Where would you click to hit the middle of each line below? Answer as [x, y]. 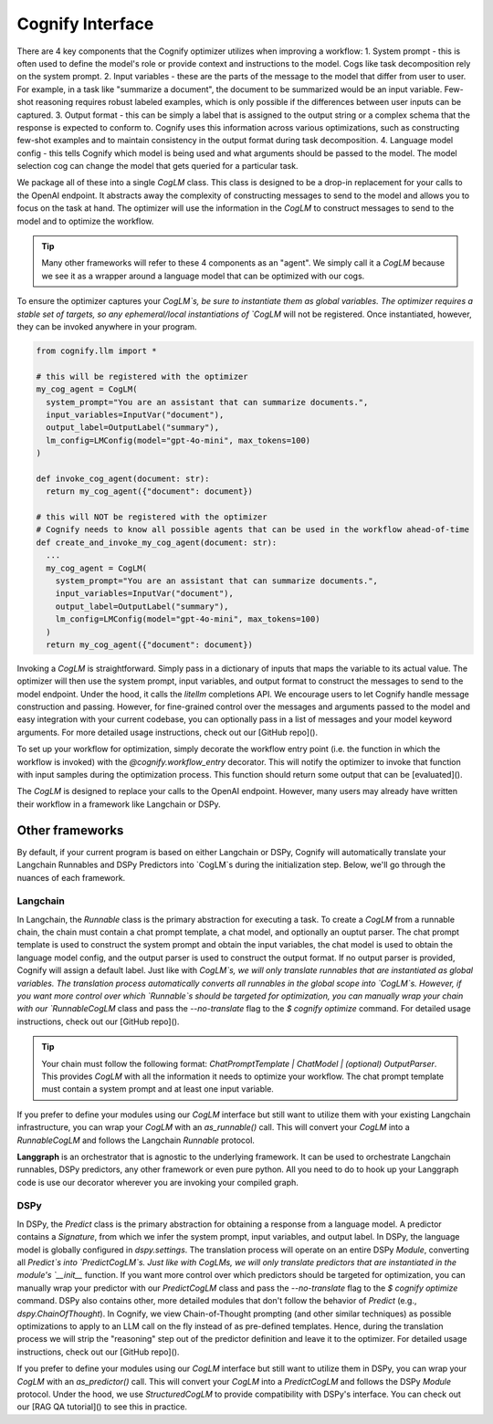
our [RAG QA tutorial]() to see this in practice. [102, 1407]
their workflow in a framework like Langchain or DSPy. [119, 804]
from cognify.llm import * [96, 351]
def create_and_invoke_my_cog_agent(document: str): [157, 542]
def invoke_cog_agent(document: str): [123, 478]
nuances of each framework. [71, 877]
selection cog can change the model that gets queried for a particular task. [157, 166]
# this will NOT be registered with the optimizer [152, 517]
